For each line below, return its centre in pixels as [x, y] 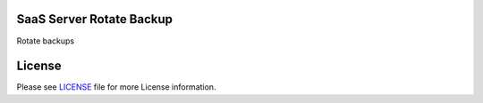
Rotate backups [46, 41]
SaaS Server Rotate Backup [95, 19]
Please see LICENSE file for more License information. [116, 87]
